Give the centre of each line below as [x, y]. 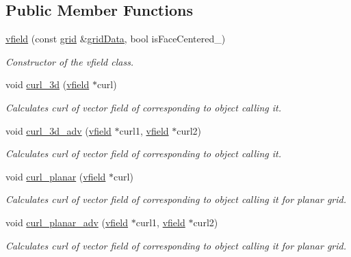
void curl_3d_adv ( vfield [58, 130]
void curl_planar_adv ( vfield [67, 222]
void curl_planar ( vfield [56, 176]
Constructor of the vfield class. [70, 61]
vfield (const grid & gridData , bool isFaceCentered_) [116, 39]
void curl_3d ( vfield [48, 84]
